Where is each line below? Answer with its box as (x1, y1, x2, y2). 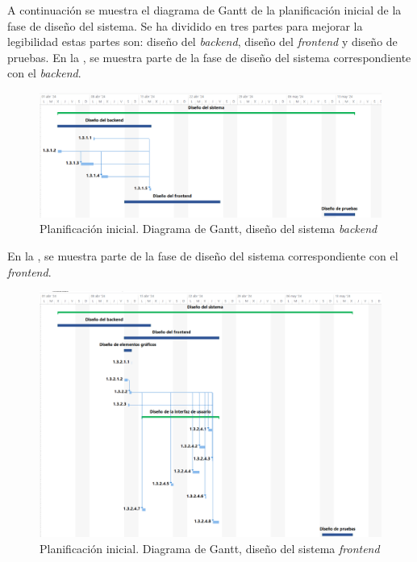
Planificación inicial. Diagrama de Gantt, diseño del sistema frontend (40, 539, 380, 556)
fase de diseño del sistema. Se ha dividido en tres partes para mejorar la (7, 17, 363, 34)
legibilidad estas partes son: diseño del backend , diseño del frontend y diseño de (7, 33, 398, 50)
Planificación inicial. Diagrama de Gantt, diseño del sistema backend (40, 220, 377, 237)
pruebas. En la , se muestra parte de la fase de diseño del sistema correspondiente (7, 48, 411, 65)
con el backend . (7, 65, 81, 81)
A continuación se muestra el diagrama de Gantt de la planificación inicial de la (7, 2, 402, 18)
